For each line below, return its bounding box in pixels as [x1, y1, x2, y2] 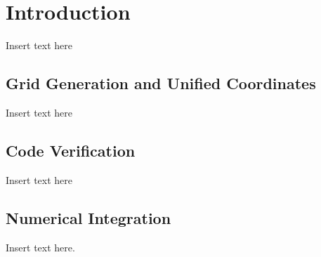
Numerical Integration [6, 206, 171, 228]
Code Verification [6, 139, 136, 161]
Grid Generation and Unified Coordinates [6, 72, 316, 94]
